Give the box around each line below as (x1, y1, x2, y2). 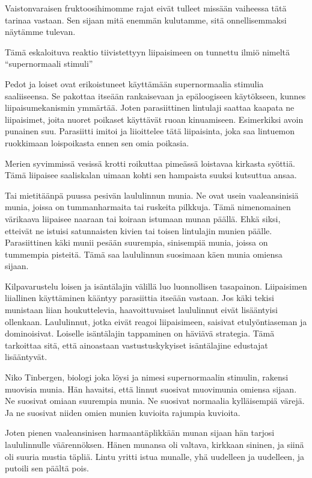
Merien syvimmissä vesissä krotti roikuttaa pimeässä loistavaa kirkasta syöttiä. (5, 157, 295, 169)
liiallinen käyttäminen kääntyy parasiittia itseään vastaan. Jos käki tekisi (5, 291, 274, 304)
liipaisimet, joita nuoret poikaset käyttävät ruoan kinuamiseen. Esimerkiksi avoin (5, 113, 304, 125)
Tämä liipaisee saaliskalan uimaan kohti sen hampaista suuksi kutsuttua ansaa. (5, 169, 297, 181)
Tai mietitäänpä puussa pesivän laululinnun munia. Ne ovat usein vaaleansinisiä (5, 188, 299, 201)
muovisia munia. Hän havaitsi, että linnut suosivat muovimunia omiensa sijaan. (5, 382, 297, 395)
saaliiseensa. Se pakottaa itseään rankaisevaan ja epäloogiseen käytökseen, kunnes (5, 89, 306, 102)
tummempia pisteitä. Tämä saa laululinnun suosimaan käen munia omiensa (5, 247, 283, 260)
